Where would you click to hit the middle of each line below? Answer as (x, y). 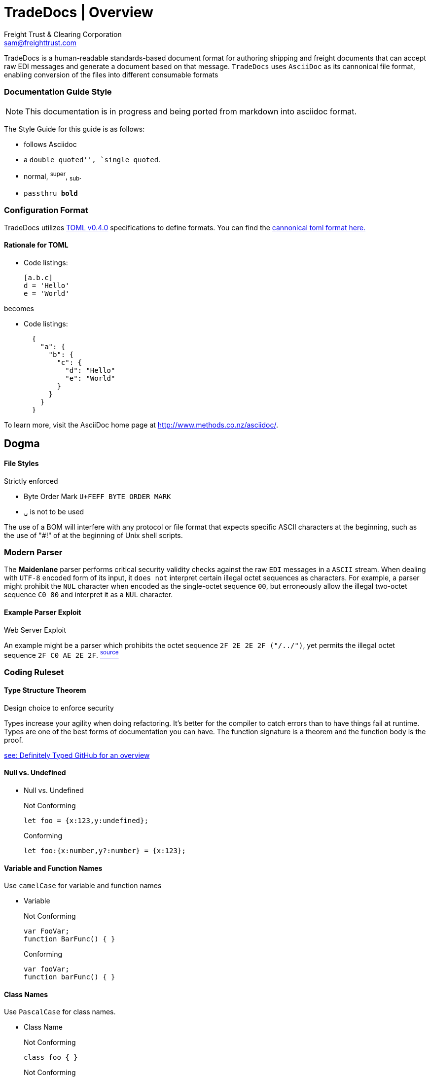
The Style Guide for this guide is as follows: (74, 129)
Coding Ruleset (34, 672)
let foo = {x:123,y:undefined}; (86, 821)
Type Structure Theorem (45, 690)
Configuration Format (46, 210)
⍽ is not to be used (54, 511)
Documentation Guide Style (58, 92)
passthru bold (51, 193)
